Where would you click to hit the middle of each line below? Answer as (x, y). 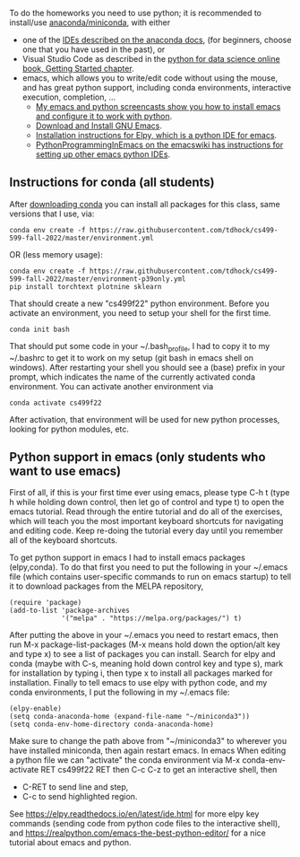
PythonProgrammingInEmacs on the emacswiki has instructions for (159, 144)
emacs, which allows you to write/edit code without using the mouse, (150, 78)
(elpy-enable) (36, 709)
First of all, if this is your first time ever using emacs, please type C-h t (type (150, 493)
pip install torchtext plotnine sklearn (86, 286)
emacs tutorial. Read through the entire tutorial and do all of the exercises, (146, 512)
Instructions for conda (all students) (112, 183)
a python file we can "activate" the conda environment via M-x (124, 760)
